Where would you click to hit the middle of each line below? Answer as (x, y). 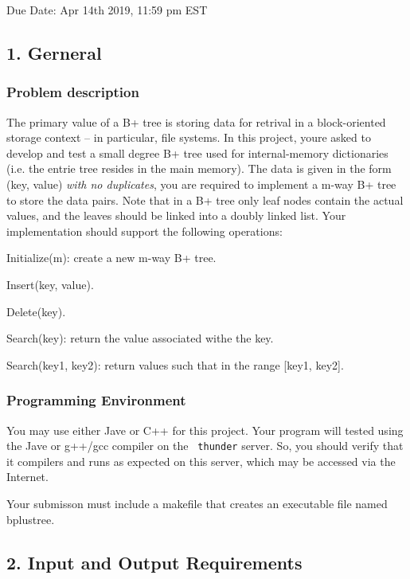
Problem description (73, 92)
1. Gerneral (54, 52)
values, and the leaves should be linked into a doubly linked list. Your (176, 215)
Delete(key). (36, 311)
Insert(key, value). (50, 284)
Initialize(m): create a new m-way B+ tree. (111, 258)
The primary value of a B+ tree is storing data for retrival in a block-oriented (196, 121)
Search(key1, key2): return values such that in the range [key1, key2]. (175, 364)
